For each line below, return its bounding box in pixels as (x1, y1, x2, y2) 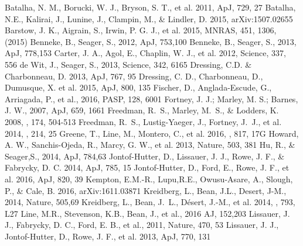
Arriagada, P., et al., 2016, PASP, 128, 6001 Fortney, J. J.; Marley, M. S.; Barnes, (5, 92, 298, 105)
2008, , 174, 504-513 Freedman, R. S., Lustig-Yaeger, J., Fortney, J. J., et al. (5, 115, 282, 127)
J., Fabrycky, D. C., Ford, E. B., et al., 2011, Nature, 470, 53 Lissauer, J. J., (5, 219, 279, 231)
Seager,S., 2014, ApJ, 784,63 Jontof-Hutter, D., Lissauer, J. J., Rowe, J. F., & (5, 150, 285, 162)
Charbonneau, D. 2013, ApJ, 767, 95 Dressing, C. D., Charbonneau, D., (5, 70, 263, 82)
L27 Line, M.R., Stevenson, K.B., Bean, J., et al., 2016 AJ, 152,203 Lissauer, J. (5, 207, 290, 219)
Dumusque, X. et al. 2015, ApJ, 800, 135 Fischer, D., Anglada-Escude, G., (5, 81, 272, 93)
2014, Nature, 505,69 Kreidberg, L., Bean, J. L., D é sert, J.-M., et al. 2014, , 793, (5, 196, 295, 208)
